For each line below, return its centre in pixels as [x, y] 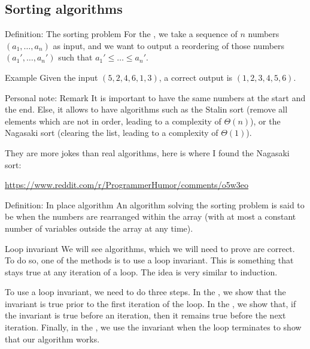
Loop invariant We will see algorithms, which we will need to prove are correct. [150, 248]
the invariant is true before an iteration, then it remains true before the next [145, 315]
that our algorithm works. [52, 339]
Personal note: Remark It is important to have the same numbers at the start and [155, 97]
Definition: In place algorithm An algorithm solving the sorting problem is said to [155, 204]
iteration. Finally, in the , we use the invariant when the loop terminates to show [153, 327]
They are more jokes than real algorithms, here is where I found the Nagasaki [147, 152]
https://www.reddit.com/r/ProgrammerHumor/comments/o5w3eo [127, 185]
